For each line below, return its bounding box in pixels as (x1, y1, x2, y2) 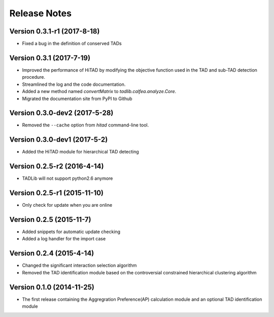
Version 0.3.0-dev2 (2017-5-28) (9, 109, 114, 117)
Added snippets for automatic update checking (22, 229, 121, 235)
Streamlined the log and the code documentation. (22, 81, 126, 87)
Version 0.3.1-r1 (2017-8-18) (9, 27, 100, 36)
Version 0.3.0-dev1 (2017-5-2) (9, 135, 108, 144)
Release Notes (9, 8, 72, 19)
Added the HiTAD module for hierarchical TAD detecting (22, 149, 139, 155)
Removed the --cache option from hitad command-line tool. (22, 122, 149, 128)
